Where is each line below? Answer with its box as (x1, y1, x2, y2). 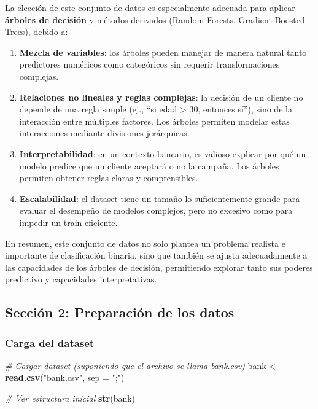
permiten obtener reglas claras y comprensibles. (19, 171, 198, 184)
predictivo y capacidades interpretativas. (5, 273, 157, 286)
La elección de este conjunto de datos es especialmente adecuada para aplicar (5, 1, 295, 14)
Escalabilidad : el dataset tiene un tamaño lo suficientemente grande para (19, 192, 300, 204)
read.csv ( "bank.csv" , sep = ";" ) (5, 371, 125, 384)
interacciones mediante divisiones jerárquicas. (19, 127, 190, 139)
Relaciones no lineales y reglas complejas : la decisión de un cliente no (19, 90, 303, 103)
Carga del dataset (5, 335, 95, 350)
